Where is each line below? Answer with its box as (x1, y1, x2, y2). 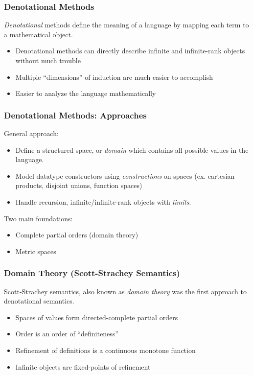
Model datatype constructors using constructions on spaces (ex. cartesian (15, 170, 235, 181)
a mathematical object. (4, 29, 73, 39)
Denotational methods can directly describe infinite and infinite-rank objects (15, 46, 245, 56)
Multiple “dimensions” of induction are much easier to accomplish (15, 71, 213, 82)
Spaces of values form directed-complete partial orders (15, 312, 178, 322)
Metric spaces (15, 246, 56, 256)
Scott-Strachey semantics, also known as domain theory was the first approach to (4, 286, 247, 296)
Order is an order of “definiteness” (15, 328, 118, 339)
